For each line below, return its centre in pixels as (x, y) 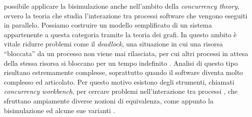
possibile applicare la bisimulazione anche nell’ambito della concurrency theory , (122, 6)
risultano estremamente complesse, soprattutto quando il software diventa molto (124, 72)
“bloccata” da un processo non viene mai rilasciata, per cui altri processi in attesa (126, 53)
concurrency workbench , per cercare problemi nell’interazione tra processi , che (121, 91)
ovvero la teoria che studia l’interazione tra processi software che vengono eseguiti (126, 15)
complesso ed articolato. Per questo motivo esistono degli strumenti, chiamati (119, 81)
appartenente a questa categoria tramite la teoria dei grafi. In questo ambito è (120, 34)
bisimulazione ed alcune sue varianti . (60, 110)
